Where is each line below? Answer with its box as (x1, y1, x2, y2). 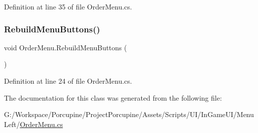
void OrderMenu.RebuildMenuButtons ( (4, 42, 127, 52)
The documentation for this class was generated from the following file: (4, 92, 222, 103)
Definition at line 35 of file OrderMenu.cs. (4, 1, 132, 11)
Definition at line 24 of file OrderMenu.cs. (4, 76, 132, 86)
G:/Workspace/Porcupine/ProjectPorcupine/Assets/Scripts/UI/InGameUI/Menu (4, 109, 254, 120)
